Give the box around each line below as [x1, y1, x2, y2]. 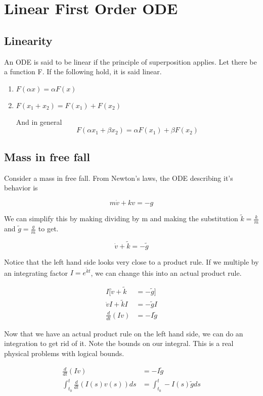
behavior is [4, 182, 38, 193]
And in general [16, 116, 62, 127]
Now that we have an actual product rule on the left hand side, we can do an [4, 328, 243, 338]
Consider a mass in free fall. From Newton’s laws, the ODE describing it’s [4, 172, 233, 183]
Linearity [4, 32, 53, 48]
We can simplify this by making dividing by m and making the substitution [4, 213, 238, 224]
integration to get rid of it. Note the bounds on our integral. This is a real [4, 338, 234, 349]
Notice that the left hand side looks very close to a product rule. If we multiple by [4, 257, 259, 267]
